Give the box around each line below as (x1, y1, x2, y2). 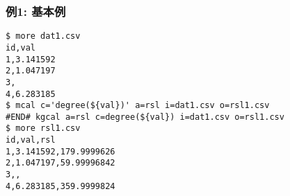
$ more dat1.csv (6, 31, 81, 42)
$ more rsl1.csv (6, 123, 81, 134)
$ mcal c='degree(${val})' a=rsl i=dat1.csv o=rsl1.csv (6, 100, 270, 111)
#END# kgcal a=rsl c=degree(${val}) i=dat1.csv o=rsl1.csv (6, 112, 284, 122)
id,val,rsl (6, 135, 56, 145)
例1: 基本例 (6, 2, 66, 19)
